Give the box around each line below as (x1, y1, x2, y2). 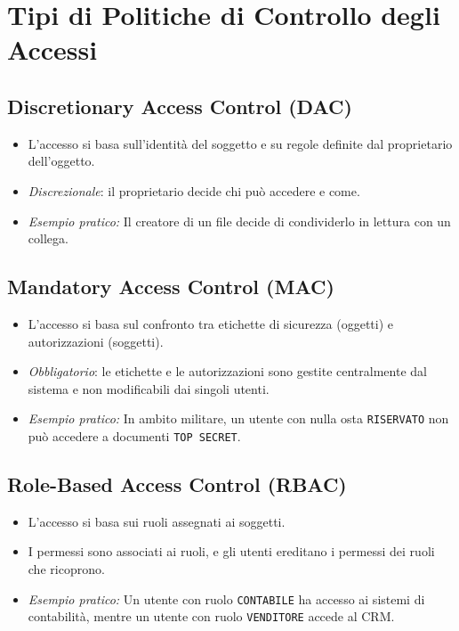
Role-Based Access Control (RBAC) (7, 471, 347, 498)
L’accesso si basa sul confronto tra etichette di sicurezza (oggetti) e (28, 314, 393, 332)
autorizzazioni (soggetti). (28, 332, 164, 350)
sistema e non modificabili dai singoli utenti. (28, 379, 270, 397)
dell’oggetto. (28, 152, 95, 170)
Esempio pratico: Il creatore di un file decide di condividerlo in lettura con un (28, 211, 451, 230)
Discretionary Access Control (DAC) (7, 92, 352, 119)
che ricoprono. (28, 560, 105, 578)
